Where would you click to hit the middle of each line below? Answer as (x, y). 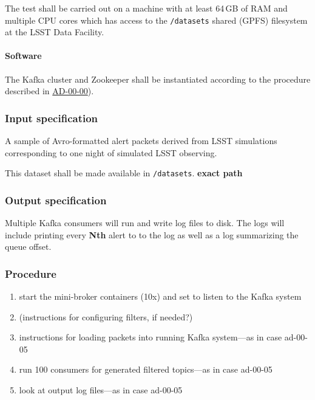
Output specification (56, 200)
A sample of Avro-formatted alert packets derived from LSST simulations (141, 141)
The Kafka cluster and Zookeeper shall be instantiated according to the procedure (158, 79)
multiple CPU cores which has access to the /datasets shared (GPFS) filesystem (156, 20)
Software (23, 56)
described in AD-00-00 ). (49, 91)
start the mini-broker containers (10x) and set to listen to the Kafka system (160, 296)
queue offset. (28, 247)
